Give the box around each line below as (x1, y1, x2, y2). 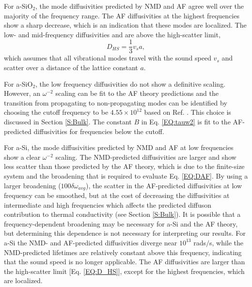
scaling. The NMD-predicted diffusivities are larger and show (55, 151, 236, 162)
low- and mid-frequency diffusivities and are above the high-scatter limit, (4, 29, 220, 39)
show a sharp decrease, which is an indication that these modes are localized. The (4, 20, 247, 30)
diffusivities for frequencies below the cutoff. (33, 126, 164, 136)
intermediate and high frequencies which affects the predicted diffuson (4, 199, 212, 210)
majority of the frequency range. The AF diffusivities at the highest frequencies (4, 10, 239, 20)
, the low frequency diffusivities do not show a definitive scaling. (35, 78, 226, 89)
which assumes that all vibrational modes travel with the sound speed (4, 53, 211, 63)
